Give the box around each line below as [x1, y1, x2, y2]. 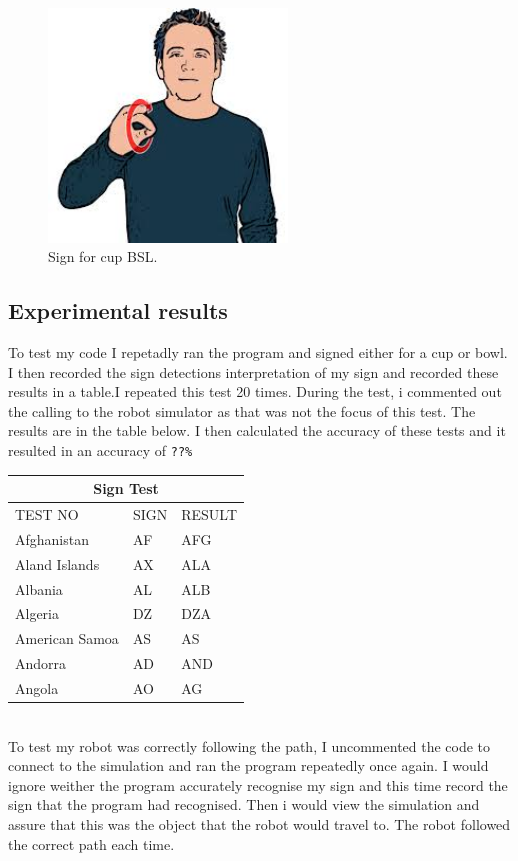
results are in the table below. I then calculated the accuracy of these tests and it [8, 420, 506, 441]
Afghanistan [15, 528, 89, 549]
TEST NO [15, 504, 79, 525]
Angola [15, 677, 59, 698]
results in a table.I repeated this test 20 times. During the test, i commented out [8, 381, 502, 402]
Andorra [15, 653, 67, 674]
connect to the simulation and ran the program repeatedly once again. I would [8, 755, 489, 776]
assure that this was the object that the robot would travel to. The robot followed [8, 814, 511, 835]
